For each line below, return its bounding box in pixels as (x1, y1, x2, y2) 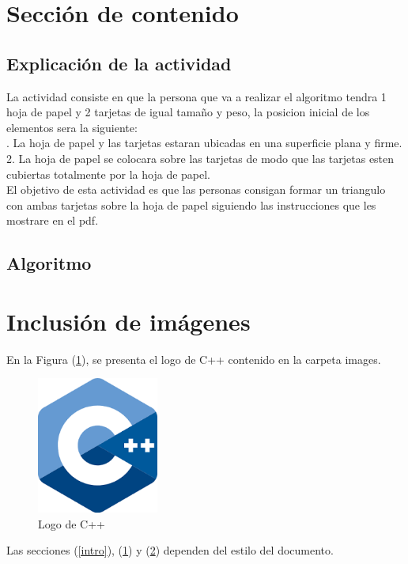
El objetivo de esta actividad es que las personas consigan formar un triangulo (6, 181, 386, 198)
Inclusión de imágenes (6, 305, 251, 337)
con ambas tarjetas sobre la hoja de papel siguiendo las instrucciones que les (6, 196, 376, 213)
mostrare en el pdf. (6, 212, 99, 229)
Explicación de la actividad (6, 51, 232, 75)
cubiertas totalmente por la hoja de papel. (6, 165, 211, 182)
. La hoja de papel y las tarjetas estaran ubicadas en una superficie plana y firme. (6, 134, 402, 151)
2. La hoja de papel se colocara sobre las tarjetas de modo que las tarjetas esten (6, 150, 395, 166)
